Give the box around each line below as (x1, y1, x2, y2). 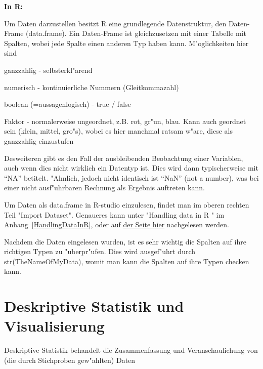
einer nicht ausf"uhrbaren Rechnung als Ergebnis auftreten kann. (4, 182, 205, 193)
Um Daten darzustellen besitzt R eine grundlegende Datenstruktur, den (4, 18, 227, 28)
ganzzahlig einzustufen (4, 135, 74, 146)
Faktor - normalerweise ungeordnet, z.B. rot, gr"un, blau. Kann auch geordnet (4, 115, 246, 126)
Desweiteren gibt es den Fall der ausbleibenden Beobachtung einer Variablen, (4, 152, 243, 163)
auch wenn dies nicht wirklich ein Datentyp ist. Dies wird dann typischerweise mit (4, 162, 258, 173)
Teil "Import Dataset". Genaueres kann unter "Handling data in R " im (4, 209, 225, 220)
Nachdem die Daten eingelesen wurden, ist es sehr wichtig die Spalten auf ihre (4, 236, 246, 247)
